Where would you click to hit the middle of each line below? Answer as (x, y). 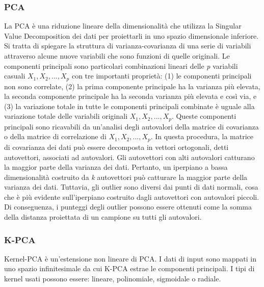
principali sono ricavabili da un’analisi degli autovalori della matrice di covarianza (131, 126)
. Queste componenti (204, 116)
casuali (15, 76)
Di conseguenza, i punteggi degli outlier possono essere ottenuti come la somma (128, 207)
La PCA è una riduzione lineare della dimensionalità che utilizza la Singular (123, 26)
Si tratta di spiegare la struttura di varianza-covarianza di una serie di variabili (128, 46)
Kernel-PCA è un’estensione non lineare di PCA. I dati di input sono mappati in (130, 258)
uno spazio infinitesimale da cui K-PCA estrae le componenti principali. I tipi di (129, 268)
